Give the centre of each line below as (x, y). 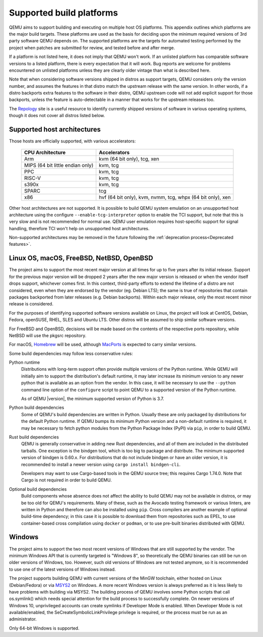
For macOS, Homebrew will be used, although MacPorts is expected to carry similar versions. (103, 344)
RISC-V (32, 178)
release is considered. (31, 304)
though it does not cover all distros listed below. (57, 116)
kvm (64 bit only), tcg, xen (129, 159)
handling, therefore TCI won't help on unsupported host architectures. (79, 228)
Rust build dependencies (34, 437)
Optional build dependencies (38, 489)
